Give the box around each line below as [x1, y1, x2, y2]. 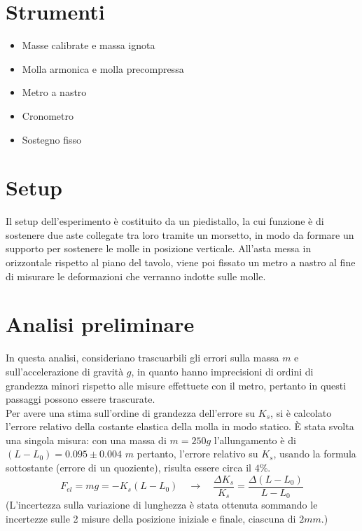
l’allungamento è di [214, 432, 296, 447]
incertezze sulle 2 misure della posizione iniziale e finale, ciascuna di [6, 511, 296, 525]
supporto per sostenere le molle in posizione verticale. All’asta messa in [6, 241, 312, 256]
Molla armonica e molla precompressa [22, 61, 184, 76]
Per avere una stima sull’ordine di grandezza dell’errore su [6, 405, 256, 420]
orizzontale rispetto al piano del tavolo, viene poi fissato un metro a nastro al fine [6, 255, 356, 269]
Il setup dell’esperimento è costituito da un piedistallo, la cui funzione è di [6, 214, 324, 228]
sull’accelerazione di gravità [6, 364, 124, 378]
